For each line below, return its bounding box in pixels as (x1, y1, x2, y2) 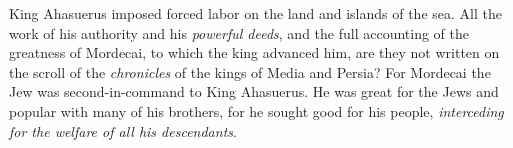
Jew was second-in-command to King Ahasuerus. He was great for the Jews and (9, 81, 499, 102)
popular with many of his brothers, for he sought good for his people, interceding (9, 100, 504, 121)
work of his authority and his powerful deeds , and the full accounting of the (9, 22, 469, 43)
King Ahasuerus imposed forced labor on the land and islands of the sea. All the (9, 3, 502, 23)
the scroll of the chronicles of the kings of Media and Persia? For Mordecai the (9, 61, 491, 82)
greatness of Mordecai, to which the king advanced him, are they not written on (9, 42, 500, 63)
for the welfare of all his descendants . (9, 120, 237, 141)
